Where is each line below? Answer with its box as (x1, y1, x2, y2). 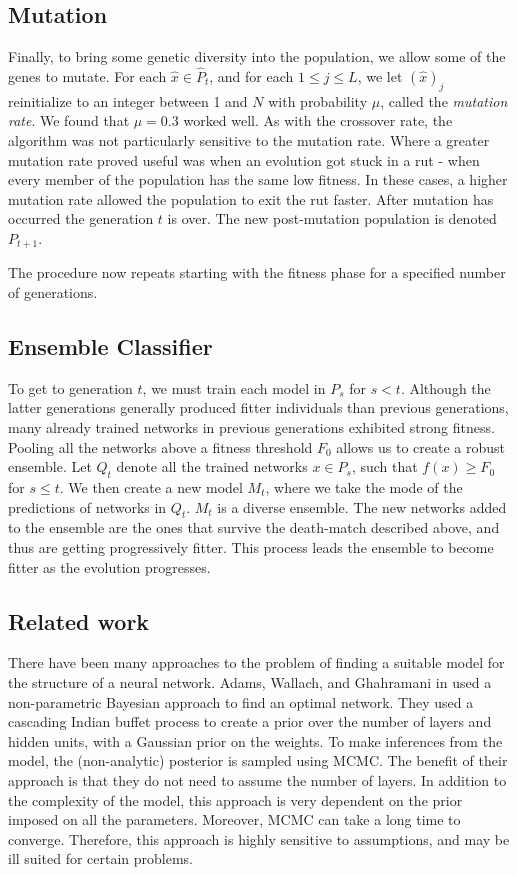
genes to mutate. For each (8, 66, 167, 87)
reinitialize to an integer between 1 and (8, 90, 248, 111)
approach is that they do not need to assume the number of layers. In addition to (8, 769, 507, 790)
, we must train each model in (142, 377, 326, 398)
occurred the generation (8, 208, 154, 229)
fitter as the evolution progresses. (8, 556, 211, 577)
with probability (268, 90, 368, 111)
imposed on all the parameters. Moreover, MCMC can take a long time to (8, 809, 461, 830)
